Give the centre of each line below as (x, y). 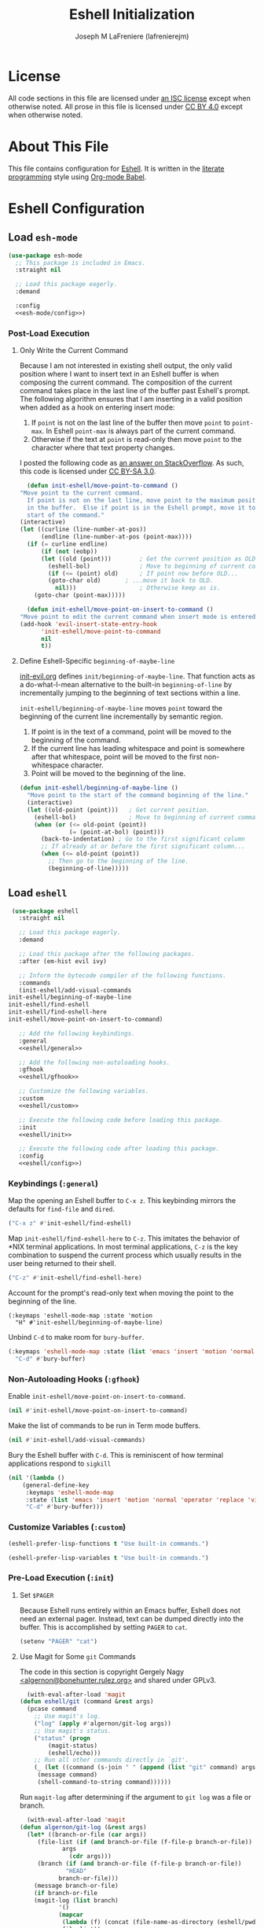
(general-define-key (56, 1485)
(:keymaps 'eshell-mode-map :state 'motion (81, 1316)
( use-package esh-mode (45, 256)
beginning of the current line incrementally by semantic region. (121, 716)
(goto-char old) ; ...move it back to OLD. (131, 581)
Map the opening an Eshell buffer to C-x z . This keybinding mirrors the (122, 1201)
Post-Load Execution (49, 333)
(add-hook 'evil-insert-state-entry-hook (88, 624)
